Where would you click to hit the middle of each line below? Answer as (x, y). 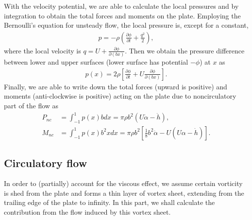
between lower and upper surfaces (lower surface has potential (96, 62)
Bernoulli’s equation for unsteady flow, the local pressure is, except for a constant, (126, 25)
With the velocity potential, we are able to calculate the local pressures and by (121, 6)
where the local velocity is (42, 50)
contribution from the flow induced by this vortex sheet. (87, 212)
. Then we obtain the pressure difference (185, 50)
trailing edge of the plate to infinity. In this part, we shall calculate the (109, 202)
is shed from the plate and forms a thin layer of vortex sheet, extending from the (124, 193)
